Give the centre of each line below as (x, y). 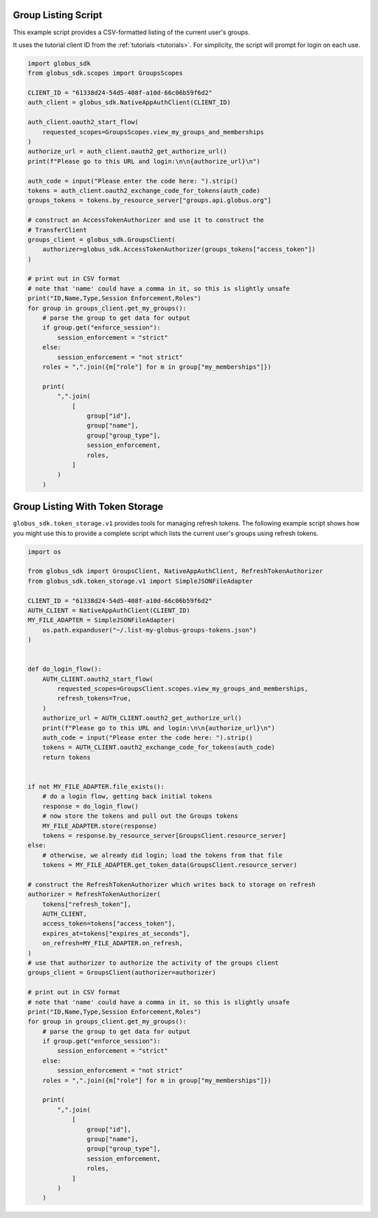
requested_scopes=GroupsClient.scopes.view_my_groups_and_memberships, (183, 689)
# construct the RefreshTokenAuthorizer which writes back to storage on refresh (172, 884)
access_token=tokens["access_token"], (109, 924)
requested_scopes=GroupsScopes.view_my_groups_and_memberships (153, 132)
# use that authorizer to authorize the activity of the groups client (153, 963)
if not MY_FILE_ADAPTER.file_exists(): (96, 786)
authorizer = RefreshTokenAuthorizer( (94, 894)
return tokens (66, 757)
